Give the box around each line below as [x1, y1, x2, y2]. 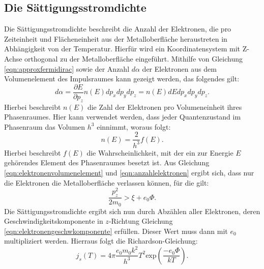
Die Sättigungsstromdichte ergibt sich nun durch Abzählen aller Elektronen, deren [4, 205, 260, 216]
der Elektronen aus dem [142, 63, 217, 74]
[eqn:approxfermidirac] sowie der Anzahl [4, 63, 130, 74]
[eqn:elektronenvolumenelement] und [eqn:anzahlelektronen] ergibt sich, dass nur [4, 167, 254, 177]
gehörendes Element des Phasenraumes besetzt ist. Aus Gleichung [4, 157, 210, 168]
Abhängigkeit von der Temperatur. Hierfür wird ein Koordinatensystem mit [4, 43, 241, 54]
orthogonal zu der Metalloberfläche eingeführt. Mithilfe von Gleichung [24, 53, 243, 64]
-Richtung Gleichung [108, 216, 173, 226]
